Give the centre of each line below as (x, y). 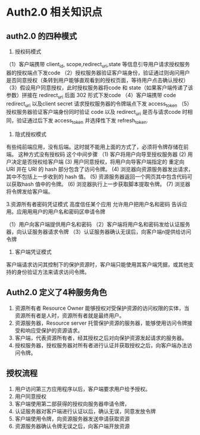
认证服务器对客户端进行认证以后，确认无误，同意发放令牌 (85, 411)
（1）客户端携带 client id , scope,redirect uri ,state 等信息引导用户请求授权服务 (98, 65)
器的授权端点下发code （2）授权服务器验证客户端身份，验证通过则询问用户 (98, 73)
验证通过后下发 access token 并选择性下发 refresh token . (82, 121)
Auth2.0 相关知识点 (54, 12)
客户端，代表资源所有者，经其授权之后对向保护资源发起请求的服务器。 (101, 338)
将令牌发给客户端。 (30, 191)
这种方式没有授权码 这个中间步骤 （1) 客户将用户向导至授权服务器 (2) (102, 154)
